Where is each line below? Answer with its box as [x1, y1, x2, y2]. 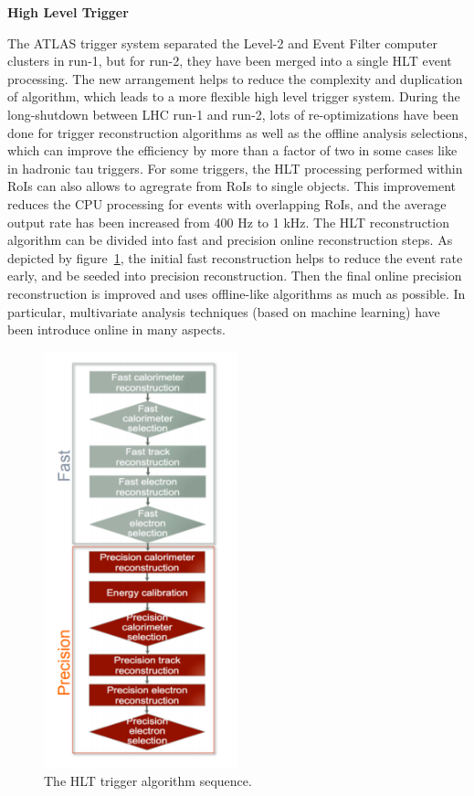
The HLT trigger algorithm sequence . [44, 771, 252, 791]
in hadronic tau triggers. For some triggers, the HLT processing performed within [7, 158, 463, 177]
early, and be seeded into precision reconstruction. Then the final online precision [7, 266, 462, 285]
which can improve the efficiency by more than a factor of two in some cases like [7, 141, 458, 160]
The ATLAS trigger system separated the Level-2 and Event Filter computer [7, 33, 437, 52]
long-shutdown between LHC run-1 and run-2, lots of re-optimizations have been [7, 104, 459, 123]
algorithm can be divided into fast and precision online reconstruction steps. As [7, 230, 453, 249]
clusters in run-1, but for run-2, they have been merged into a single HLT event [7, 51, 452, 70]
